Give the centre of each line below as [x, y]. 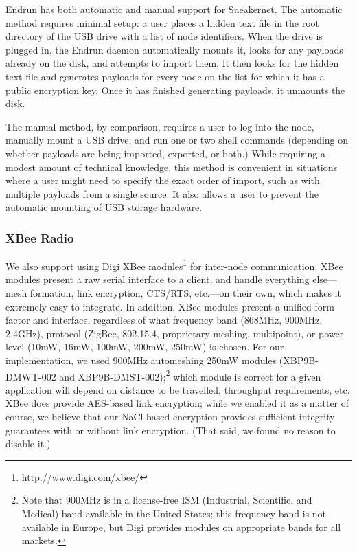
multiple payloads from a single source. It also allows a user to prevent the [162, 193]
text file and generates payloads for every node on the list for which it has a [165, 76]
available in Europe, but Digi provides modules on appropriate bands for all [181, 527]
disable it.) [28, 443]
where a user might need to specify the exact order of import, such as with [163, 180]
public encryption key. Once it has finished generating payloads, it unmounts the [175, 90]
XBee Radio [40, 237]
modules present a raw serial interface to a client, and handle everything [158, 279]
